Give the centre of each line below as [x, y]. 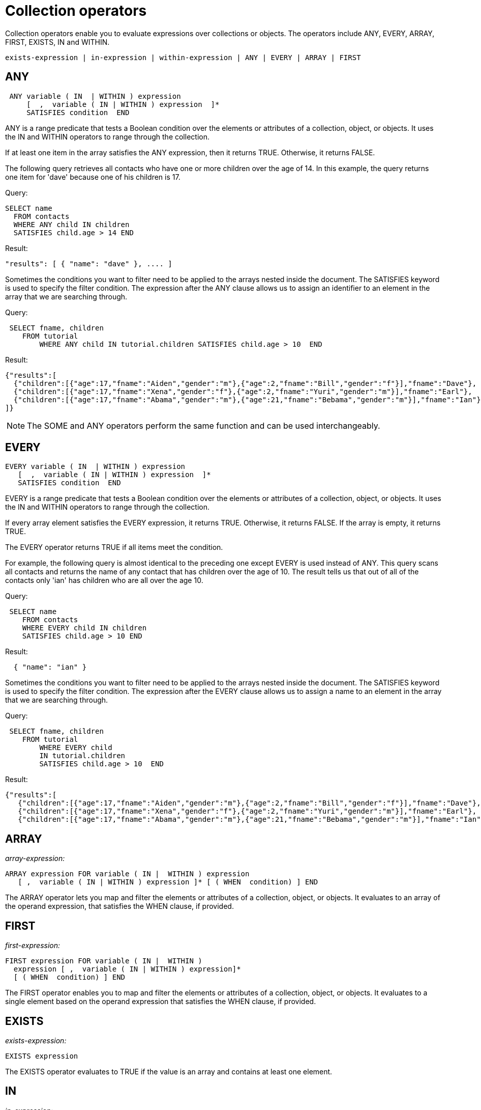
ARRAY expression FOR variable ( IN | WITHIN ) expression [127, 874]
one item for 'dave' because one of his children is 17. [93, 177]
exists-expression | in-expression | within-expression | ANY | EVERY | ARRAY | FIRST [183, 57]
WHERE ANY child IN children [71, 224]
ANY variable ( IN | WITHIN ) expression [95, 96]
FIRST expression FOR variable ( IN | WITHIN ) [104, 961]
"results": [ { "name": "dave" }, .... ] [89, 263]
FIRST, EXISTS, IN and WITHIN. [57, 42]
